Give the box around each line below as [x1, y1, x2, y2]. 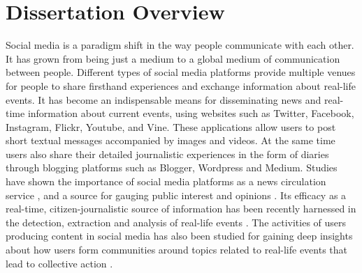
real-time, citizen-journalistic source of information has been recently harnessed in [6, 201, 356, 216]
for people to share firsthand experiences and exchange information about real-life [6, 78, 356, 93]
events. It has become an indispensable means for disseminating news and [6, 92, 321, 107]
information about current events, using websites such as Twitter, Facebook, [27, 106, 354, 120]
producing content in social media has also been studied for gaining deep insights [6, 228, 353, 243]
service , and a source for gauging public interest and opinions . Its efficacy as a [6, 187, 347, 202]
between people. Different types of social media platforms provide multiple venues [6, 65, 356, 79]
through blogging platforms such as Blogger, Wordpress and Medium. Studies [6, 160, 338, 175]
